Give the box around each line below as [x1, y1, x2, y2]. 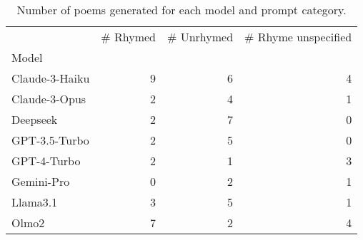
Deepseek [11, 111, 58, 127]
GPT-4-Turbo [11, 152, 81, 169]
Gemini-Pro [11, 173, 70, 189]
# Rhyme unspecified [244, 28, 352, 45]
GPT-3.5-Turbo [11, 132, 89, 148]
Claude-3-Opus [11, 90, 86, 107]
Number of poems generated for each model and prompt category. [16, 1, 347, 18]
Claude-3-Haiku [11, 70, 90, 86]
